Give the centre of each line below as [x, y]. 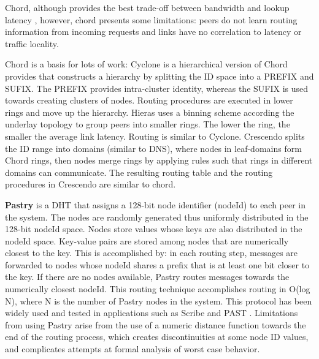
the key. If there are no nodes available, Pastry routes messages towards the [147, 277]
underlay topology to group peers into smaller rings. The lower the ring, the [148, 124]
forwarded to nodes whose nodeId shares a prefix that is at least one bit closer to [157, 264]
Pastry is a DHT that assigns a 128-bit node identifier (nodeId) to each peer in [156, 204]
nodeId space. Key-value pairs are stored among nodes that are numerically [147, 240]
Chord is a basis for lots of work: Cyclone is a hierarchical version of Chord [146, 64]
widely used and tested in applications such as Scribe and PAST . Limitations [152, 313]
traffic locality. [32, 43]
